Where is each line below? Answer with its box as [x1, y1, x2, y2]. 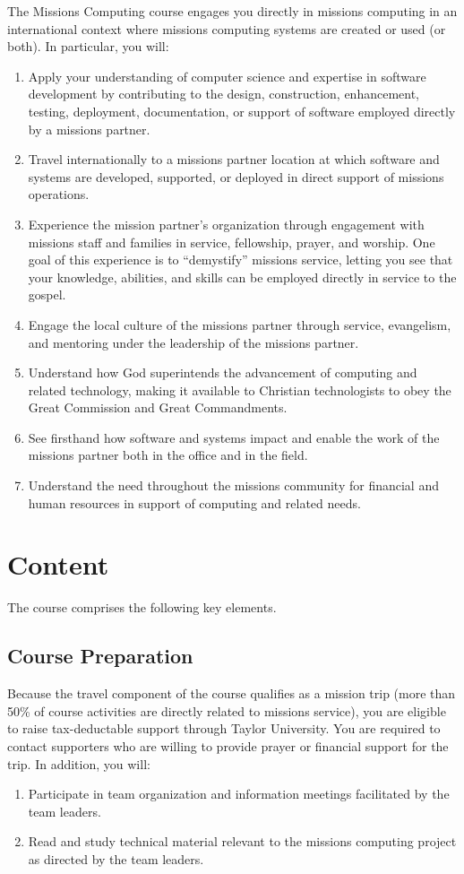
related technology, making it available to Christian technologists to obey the [28, 380, 451, 399]
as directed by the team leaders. [28, 849, 204, 868]
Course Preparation [7, 642, 193, 670]
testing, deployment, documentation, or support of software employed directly [28, 101, 456, 120]
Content [7, 546, 109, 583]
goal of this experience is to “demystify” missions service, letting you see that [28, 250, 453, 269]
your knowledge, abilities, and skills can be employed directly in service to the [28, 267, 457, 286]
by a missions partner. [28, 119, 150, 138]
